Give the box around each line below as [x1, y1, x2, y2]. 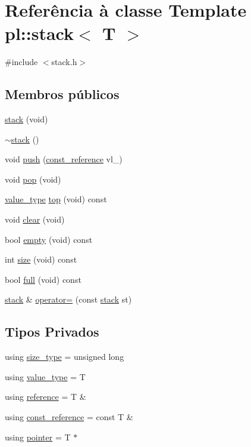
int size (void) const [5, 253, 77, 266]
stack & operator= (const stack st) [5, 293, 132, 306]
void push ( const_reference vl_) [5, 153, 123, 165]
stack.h [51, 56, 77, 68]
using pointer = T [5, 430, 71, 443]
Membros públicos [5, 85, 120, 103]
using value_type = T [5, 370, 86, 383]
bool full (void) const [5, 273, 81, 285]
